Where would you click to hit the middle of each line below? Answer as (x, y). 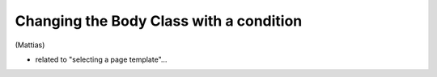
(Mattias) (30, 45)
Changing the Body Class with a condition (159, 21)
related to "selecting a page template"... (101, 59)
